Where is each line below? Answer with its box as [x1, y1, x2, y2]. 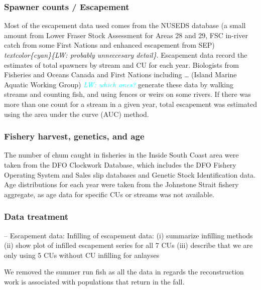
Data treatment [4, 210, 68, 223]
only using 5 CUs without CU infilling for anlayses [4, 249, 160, 260]
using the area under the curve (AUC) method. [4, 108, 149, 119]
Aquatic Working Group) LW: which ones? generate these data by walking [4, 79, 233, 89]
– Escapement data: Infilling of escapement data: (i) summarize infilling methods [4, 230, 253, 240]
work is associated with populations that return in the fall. [4, 276, 185, 286]
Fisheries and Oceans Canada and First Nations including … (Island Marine [4, 69, 237, 80]
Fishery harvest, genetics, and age [4, 130, 145, 142]
